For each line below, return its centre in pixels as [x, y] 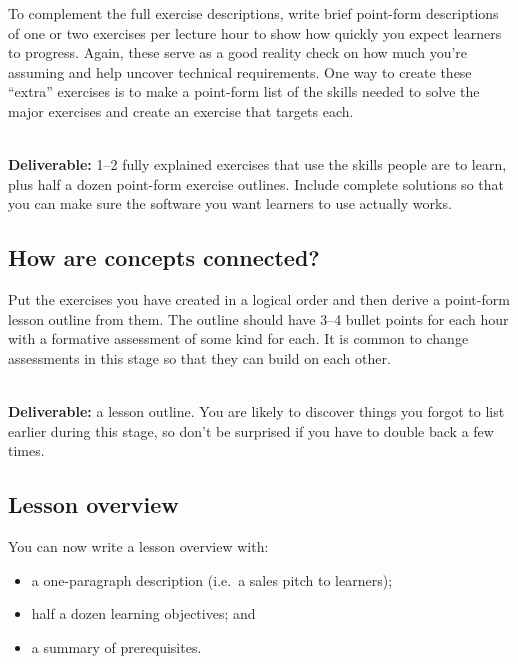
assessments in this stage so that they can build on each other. [199, 357]
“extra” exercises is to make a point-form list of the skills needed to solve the [244, 91]
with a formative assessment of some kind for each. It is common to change [238, 338]
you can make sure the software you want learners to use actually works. [230, 203]
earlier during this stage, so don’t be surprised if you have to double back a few [251, 430]
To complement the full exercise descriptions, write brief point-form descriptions [253, 13]
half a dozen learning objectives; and [143, 613]
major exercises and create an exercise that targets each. [181, 110]
